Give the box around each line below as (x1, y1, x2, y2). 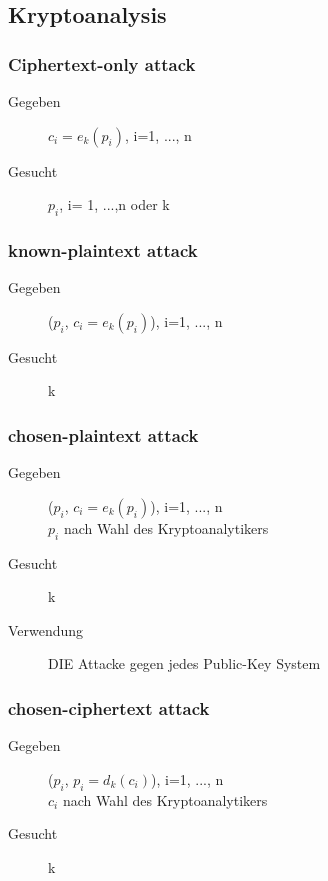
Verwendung (8, 619, 84, 640)
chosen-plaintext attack (8, 422, 199, 447)
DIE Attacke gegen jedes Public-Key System (48, 653, 321, 674)
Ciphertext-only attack (8, 51, 196, 76)
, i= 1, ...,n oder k (59, 194, 170, 215)
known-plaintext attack (8, 237, 198, 262)
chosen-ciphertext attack (8, 695, 210, 720)
